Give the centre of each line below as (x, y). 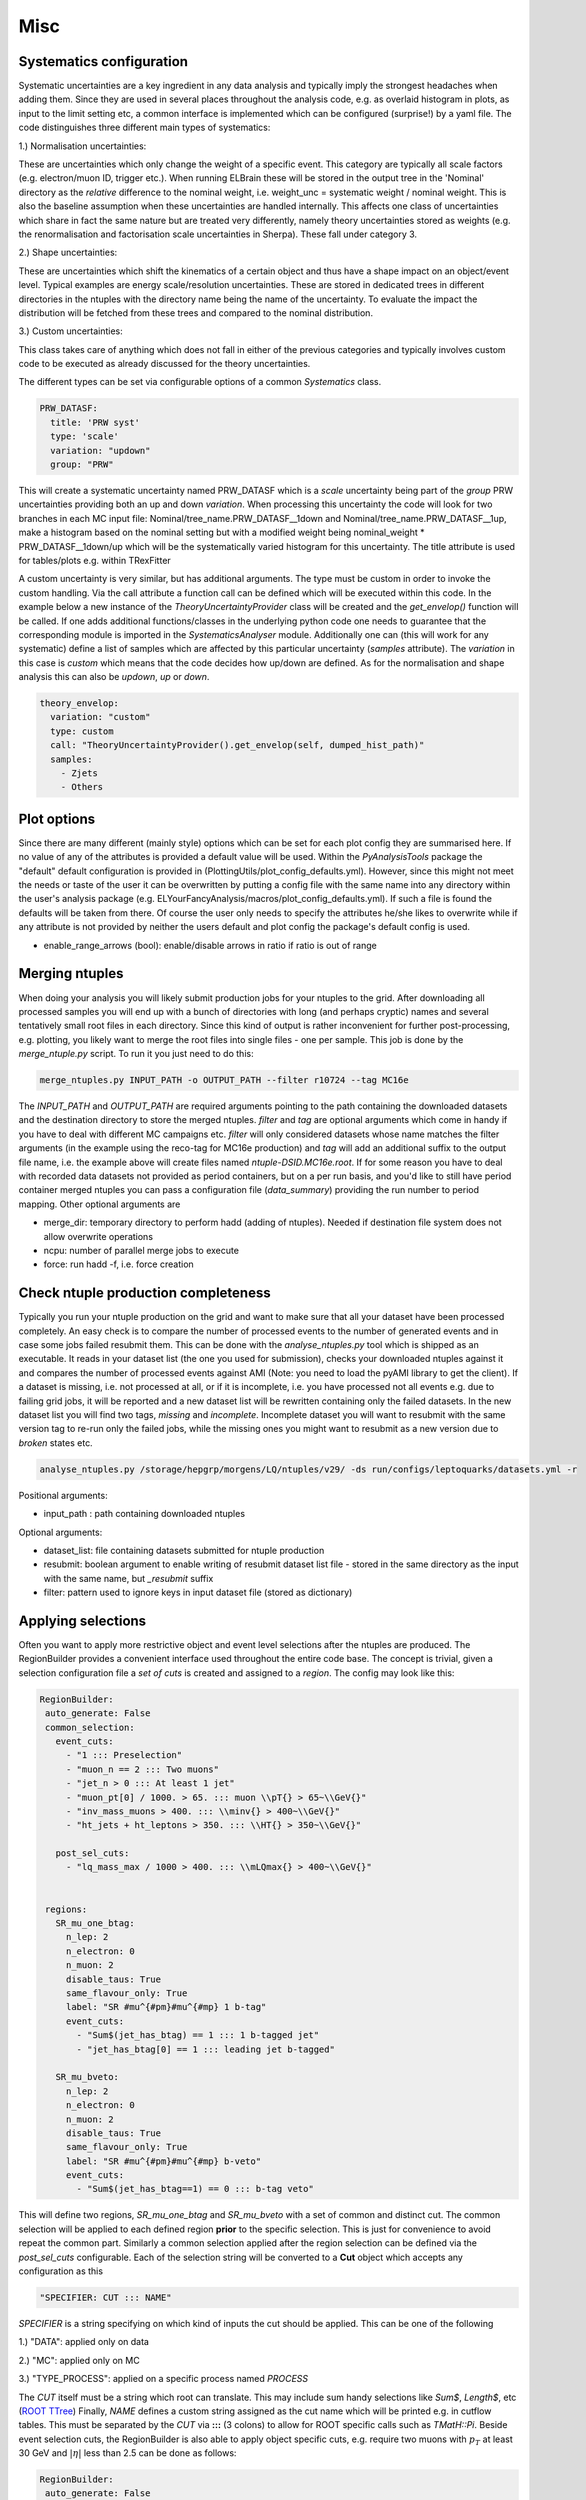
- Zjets (79, 773)
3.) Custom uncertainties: (71, 331)
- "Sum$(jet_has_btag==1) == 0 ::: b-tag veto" (195, 2189)
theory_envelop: (79, 703)
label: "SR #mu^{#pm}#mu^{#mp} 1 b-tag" (166, 2007)
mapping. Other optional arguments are (99, 1204)
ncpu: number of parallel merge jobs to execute (141, 1250)
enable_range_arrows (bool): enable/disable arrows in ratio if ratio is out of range (210, 945)
